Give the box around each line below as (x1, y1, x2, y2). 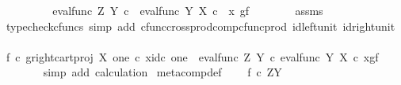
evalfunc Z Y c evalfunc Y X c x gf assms (52, 2, 323, 18)
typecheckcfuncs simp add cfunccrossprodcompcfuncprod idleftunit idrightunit (6, 17, 395, 34)
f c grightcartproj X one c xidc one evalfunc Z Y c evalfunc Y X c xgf (6, 48, 379, 65)
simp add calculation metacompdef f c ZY (43, 64, 282, 80)
